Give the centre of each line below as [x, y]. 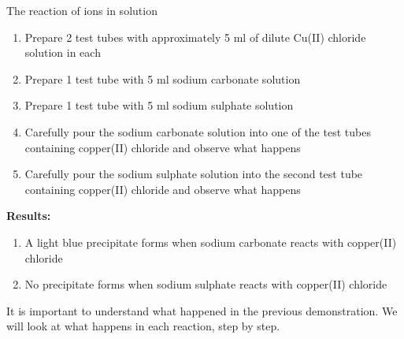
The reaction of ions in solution [82, 10]
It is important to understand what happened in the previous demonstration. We [202, 310]
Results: [29, 216]
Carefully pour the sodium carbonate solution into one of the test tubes [198, 131]
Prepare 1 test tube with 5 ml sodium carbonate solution [163, 78]
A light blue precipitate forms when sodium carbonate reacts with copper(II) [211, 242]
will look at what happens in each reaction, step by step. [143, 326]
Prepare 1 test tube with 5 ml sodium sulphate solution [159, 105]
